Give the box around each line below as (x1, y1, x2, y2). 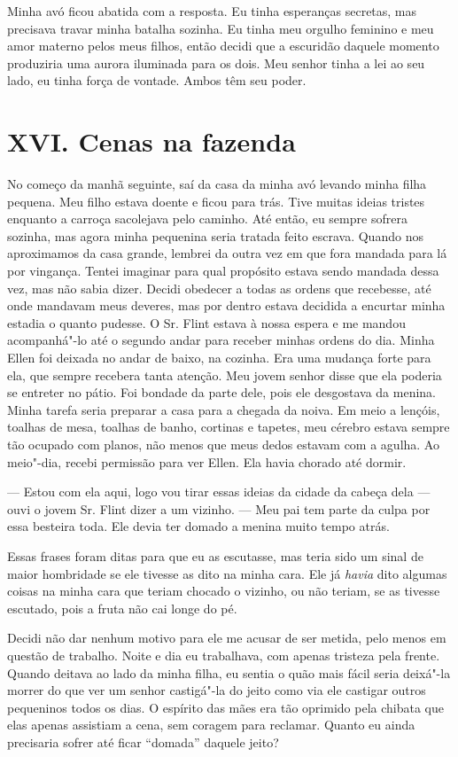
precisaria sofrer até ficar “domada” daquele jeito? (7, 732, 279, 751)
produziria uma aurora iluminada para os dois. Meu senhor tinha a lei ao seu (7, 53, 425, 72)
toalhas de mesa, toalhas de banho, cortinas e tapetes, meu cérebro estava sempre (7, 418, 450, 436)
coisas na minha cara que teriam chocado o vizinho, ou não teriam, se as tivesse (7, 581, 440, 600)
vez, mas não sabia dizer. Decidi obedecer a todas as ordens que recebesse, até (7, 278, 431, 297)
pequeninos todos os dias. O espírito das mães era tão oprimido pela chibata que (7, 698, 444, 716)
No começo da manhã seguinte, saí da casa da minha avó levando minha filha (7, 175, 427, 193)
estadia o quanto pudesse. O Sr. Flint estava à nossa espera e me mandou (7, 313, 406, 332)
